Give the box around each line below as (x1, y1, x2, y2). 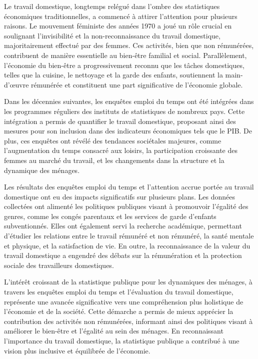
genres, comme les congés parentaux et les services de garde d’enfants (4, 210, 216, 221)
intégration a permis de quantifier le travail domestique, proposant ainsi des (4, 115, 236, 126)
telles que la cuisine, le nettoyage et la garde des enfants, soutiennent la (4, 69, 223, 80)
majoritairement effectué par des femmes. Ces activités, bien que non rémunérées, (4, 40, 254, 50)
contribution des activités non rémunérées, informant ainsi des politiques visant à (4, 315, 253, 326)
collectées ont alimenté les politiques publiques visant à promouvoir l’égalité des (4, 201, 248, 211)
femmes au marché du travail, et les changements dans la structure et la (4, 154, 224, 165)
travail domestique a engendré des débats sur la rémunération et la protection (4, 250, 242, 260)
